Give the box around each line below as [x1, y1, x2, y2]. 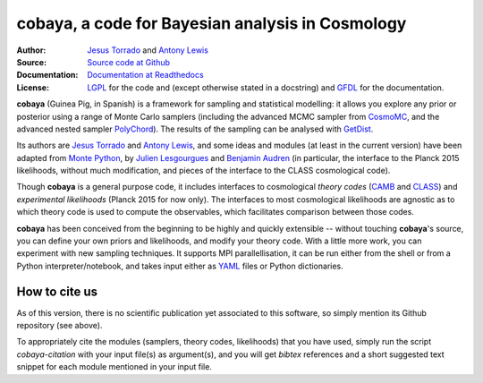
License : [16, 81, 49, 93]
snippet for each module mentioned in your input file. [16, 362, 212, 372]
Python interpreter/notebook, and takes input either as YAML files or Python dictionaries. [16, 260, 343, 271]
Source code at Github [87, 56, 170, 67]
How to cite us [16, 284, 98, 299]
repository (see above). [16, 320, 103, 331]
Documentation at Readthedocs [87, 70, 205, 81]
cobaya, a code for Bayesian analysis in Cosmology [16, 13, 407, 33]
